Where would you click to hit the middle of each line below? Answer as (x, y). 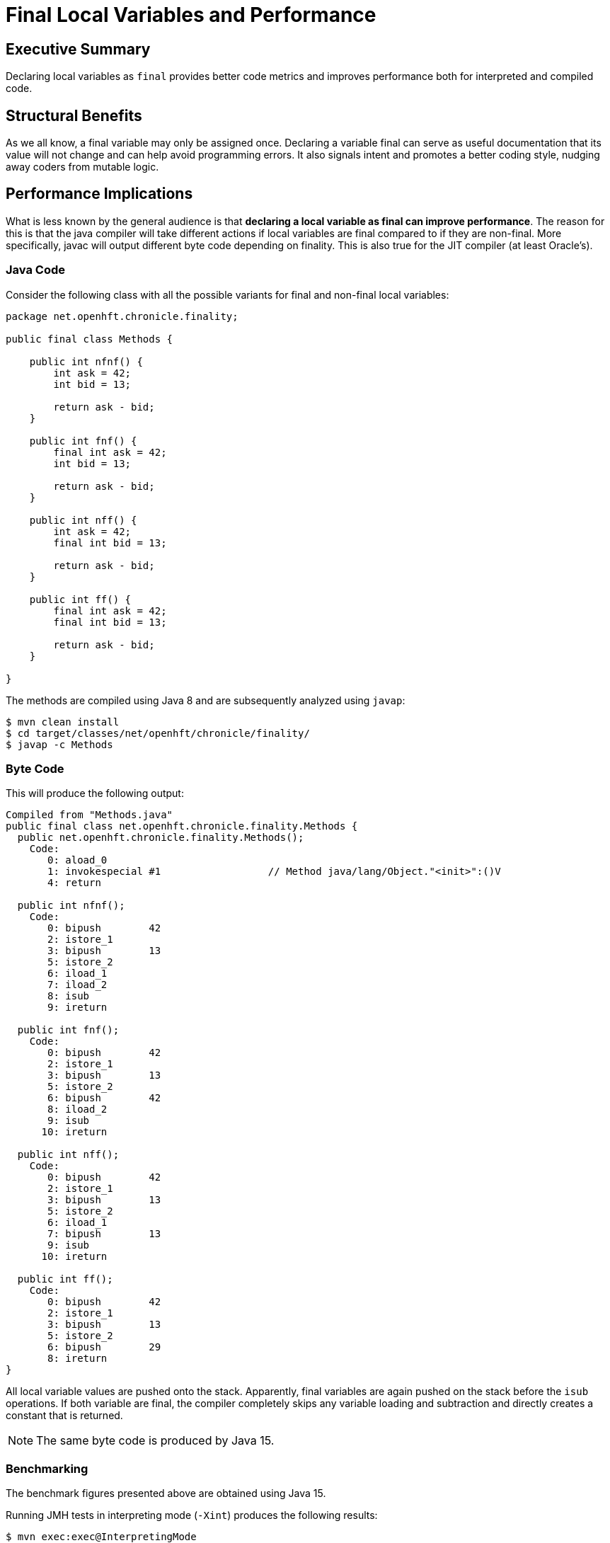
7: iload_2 (77, 985)
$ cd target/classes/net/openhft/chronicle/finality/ (158, 733)
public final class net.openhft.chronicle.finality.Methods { (182, 826)
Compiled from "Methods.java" (90, 815)
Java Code (35, 270)
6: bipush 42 (104, 1098)
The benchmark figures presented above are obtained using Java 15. (166, 1493)
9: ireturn (77, 1008)
